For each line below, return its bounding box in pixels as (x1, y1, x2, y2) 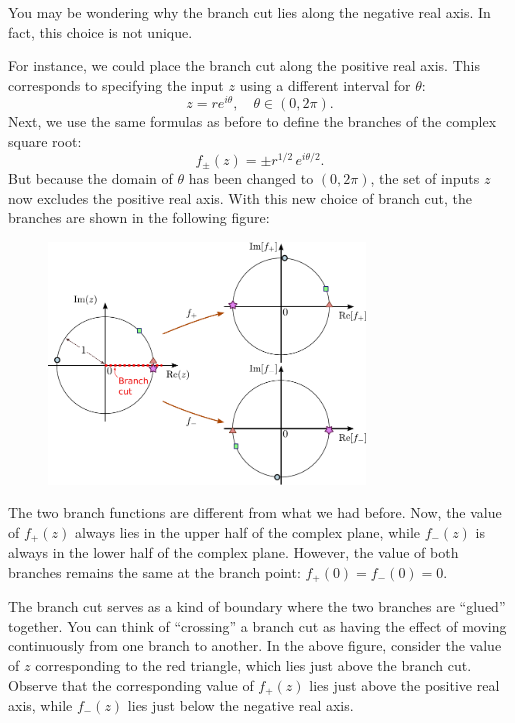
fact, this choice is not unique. (8, 21, 193, 42)
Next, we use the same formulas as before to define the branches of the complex (8, 111, 497, 132)
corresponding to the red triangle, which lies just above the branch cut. (35, 654, 472, 675)
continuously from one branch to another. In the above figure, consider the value (8, 635, 502, 656)
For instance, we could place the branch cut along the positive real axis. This (8, 55, 480, 76)
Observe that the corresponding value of (8, 674, 254, 695)
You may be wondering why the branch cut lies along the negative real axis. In (8, 2, 491, 22)
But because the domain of (8, 168, 173, 189)
